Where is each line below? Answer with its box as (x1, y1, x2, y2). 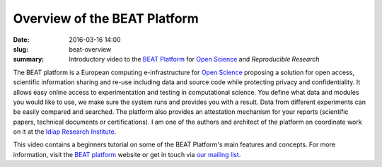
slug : (13, 45, 28, 53)
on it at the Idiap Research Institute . (13, 127, 117, 136)
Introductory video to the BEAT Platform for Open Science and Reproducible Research (69, 55, 320, 64)
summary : (13, 55, 45, 64)
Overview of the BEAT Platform (13, 11, 199, 26)
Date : (13, 35, 30, 44)
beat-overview (69, 45, 112, 53)
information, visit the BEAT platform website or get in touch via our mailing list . (13, 150, 241, 159)
